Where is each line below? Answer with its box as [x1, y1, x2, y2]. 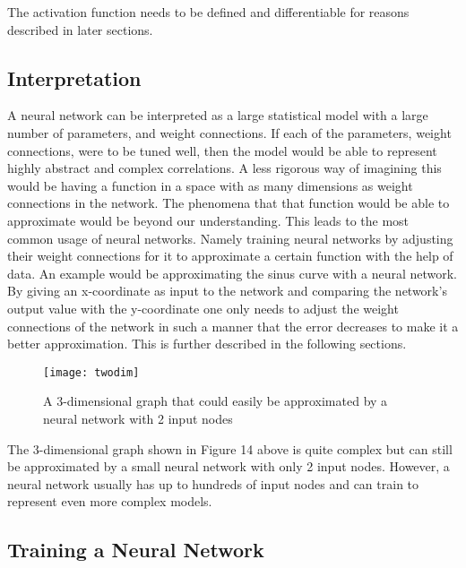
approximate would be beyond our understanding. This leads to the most [7, 211, 410, 229]
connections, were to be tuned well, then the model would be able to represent [7, 141, 437, 159]
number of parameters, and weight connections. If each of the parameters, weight [7, 123, 452, 142]
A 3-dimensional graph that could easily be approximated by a [43, 392, 388, 410]
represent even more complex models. [7, 492, 212, 511]
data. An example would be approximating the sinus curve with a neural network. [7, 263, 457, 282]
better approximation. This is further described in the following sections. [7, 334, 407, 353]
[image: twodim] [43, 366, 140, 379]
